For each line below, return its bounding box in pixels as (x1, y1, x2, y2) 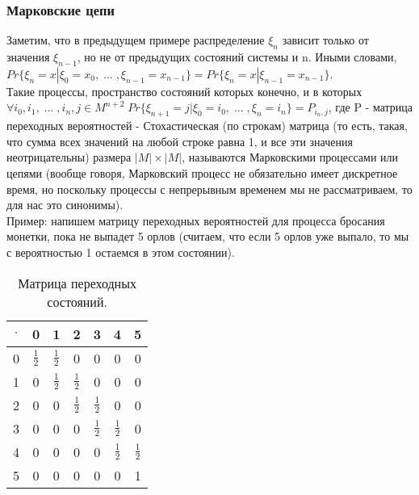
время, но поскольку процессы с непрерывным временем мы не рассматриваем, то (6, 180, 413, 197)
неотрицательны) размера (6, 149, 132, 166)
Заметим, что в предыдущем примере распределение (6, 31, 265, 48)
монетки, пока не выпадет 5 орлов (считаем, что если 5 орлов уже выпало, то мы (6, 228, 409, 245)
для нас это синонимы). (6, 196, 124, 213)
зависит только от (282, 31, 369, 48)
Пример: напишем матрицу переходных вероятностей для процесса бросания (6, 212, 385, 229)
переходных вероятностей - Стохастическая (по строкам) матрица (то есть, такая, (6, 117, 408, 134)
